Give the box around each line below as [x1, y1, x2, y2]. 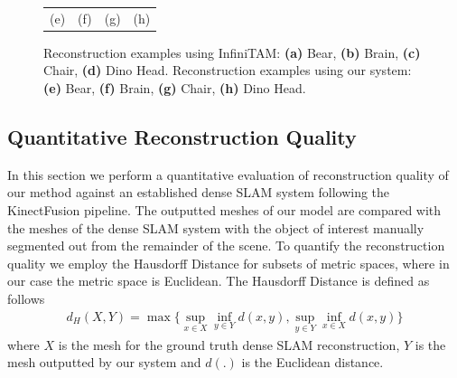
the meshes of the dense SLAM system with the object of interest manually [7, 218, 424, 237]
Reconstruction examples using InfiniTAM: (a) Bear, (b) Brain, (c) [43, 43, 421, 61]
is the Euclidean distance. [241, 353, 384, 372]
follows [7, 288, 45, 307]
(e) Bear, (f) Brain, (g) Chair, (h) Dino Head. [43, 79, 306, 98]
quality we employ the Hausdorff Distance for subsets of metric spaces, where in [7, 253, 450, 272]
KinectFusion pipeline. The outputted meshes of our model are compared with [7, 201, 442, 220]
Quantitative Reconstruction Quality [7, 123, 357, 151]
